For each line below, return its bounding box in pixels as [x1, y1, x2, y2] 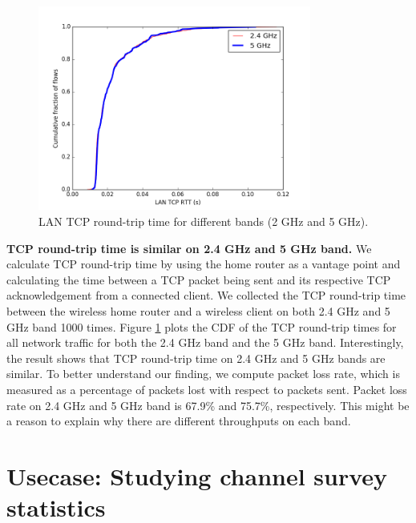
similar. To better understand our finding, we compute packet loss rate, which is [6, 365, 400, 382]
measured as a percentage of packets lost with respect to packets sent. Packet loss [6, 380, 407, 397]
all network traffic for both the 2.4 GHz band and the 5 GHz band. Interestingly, [6, 334, 404, 351]
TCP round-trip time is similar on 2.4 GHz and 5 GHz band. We [6, 239, 372, 256]
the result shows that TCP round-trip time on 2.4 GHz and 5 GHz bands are [6, 349, 386, 366]
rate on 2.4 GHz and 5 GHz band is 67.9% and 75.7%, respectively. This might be [6, 396, 410, 413]
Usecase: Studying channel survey [6, 459, 388, 492]
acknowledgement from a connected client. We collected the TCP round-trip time [6, 287, 406, 304]
